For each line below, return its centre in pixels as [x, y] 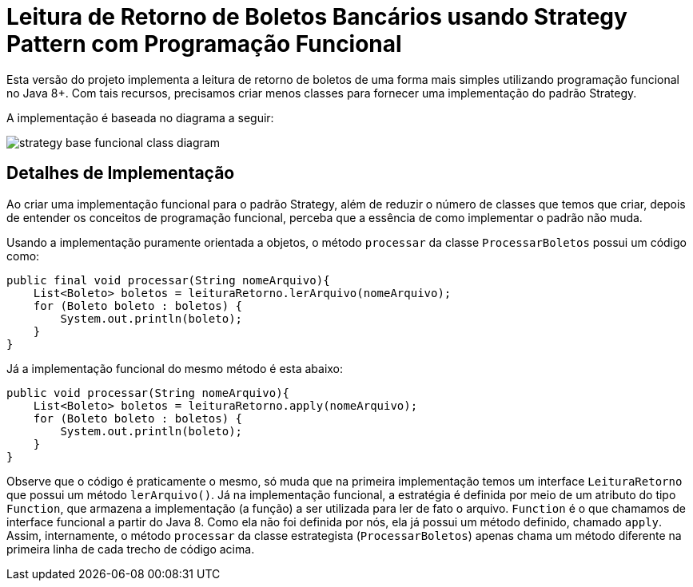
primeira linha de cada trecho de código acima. [131, 549]
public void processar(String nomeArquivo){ [148, 393]
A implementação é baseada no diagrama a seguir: [140, 117]
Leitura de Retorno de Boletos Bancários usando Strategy [317, 17]
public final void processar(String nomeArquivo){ [168, 280]
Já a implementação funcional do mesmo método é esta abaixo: [175, 368]
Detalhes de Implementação [121, 173]
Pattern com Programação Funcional [204, 44]
